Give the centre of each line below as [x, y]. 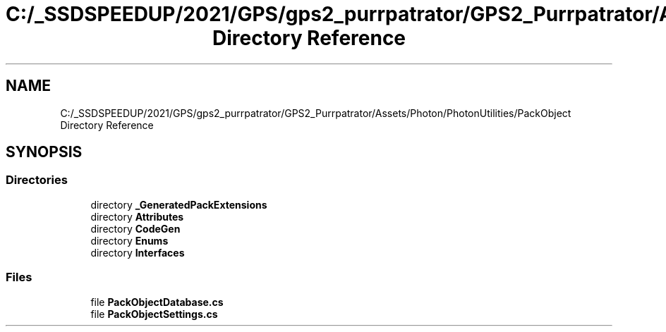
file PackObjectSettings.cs [154, 314]
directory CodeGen [135, 228]
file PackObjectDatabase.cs [157, 302]
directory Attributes [137, 216]
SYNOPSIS [44, 152]
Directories [37, 180]
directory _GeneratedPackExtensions [179, 204]
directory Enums [129, 240]
